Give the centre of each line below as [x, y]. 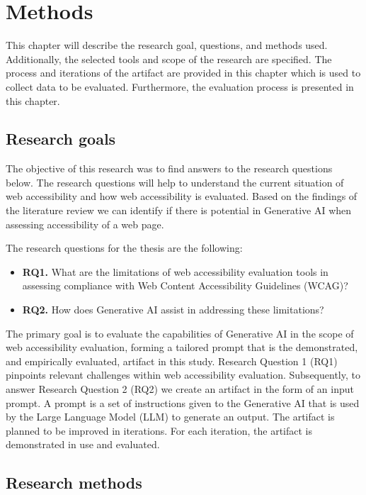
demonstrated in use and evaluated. [83, 444]
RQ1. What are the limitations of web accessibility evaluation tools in [175, 271]
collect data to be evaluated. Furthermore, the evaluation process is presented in [180, 86]
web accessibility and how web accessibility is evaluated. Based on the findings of [182, 196]
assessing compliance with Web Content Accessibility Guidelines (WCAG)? [185, 285]
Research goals [61, 139]
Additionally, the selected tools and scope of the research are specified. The [169, 59]
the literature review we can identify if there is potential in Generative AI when [179, 210]
